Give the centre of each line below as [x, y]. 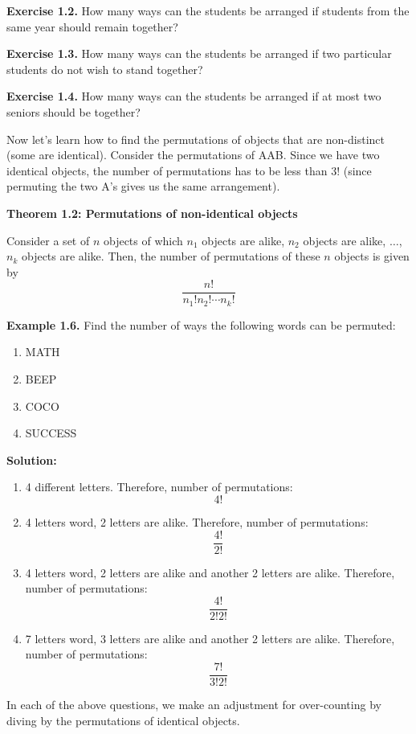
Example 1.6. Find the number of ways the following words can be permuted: [201, 324]
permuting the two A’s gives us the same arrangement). [143, 186]
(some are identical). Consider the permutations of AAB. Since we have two [193, 155]
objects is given [372, 256]
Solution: [32, 459]
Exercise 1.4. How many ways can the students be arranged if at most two [194, 96]
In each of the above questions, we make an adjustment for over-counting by [194, 705]
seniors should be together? [73, 111]
